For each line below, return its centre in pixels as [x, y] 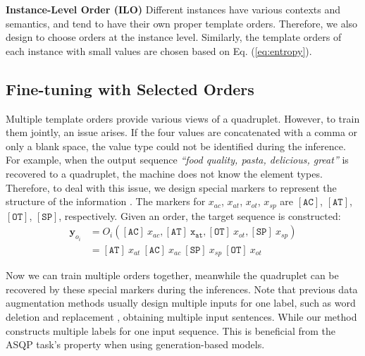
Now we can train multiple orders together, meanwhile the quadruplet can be [172, 275]
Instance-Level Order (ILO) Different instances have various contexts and [173, 9]
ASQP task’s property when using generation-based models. [135, 344]
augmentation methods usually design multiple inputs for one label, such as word [181, 303]
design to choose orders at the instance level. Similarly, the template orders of [174, 37]
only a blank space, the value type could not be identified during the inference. [176, 146]
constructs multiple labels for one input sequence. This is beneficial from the [171, 330]
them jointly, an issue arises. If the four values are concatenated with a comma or [182, 132]
